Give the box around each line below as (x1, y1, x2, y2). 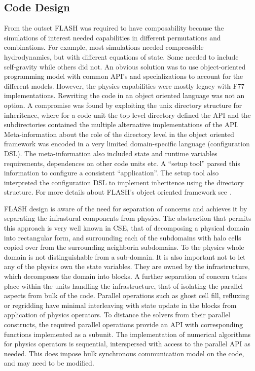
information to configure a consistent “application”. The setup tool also (4, 168, 219, 178)
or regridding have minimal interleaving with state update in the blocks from (4, 300, 237, 310)
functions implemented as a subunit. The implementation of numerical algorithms (4, 329, 251, 339)
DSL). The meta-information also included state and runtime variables (4, 148, 218, 158)
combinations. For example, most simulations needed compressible (4, 42, 204, 52)
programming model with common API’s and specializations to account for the (4, 71, 243, 81)
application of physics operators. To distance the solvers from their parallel (4, 309, 230, 320)
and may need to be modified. (4, 358, 94, 368)
